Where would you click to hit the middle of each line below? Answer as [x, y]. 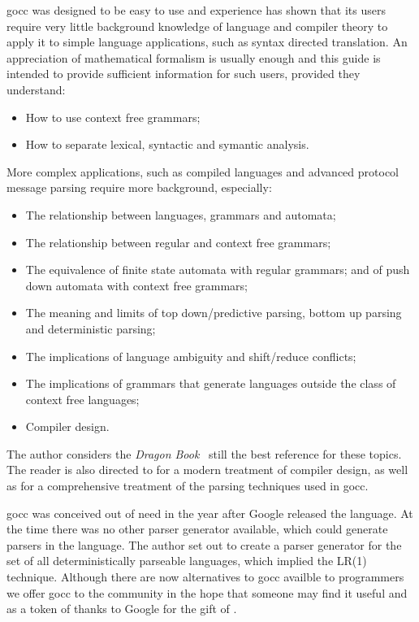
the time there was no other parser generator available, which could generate [197, 529]
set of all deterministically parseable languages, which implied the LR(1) [187, 561]
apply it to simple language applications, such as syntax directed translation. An [207, 42]
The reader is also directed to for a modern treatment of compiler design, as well [207, 470]
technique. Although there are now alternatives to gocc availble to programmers [205, 577]
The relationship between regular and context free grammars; [178, 242]
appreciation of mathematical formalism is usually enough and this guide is [194, 57]
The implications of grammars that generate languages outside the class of [211, 383]
